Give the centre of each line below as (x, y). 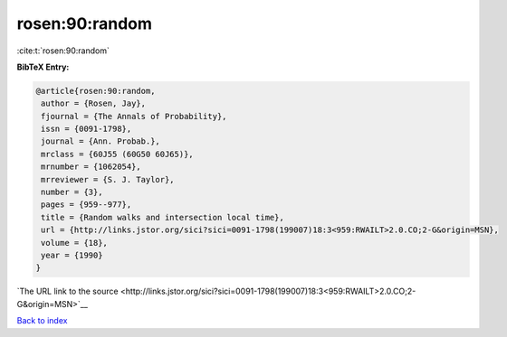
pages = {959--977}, (86, 205)
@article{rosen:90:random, (96, 91)
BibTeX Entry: (43, 67)
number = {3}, (72, 192)
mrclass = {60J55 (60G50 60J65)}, (117, 154)
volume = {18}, (75, 243)
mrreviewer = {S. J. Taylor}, (108, 179)
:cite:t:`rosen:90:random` (63, 51)
